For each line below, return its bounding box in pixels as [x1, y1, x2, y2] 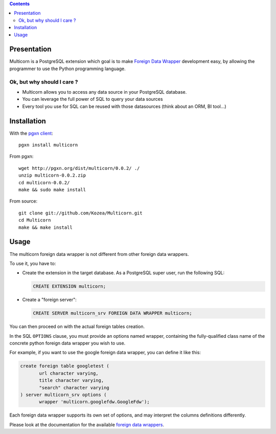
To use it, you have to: [9, 260, 56, 266]
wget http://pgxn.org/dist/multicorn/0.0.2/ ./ [18, 165, 140, 171]
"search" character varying [39, 384, 109, 390]
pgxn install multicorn [18, 142, 78, 148]
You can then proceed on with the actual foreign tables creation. [9, 323, 145, 330]
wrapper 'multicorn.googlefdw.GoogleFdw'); [39, 399, 150, 405]
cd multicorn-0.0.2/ [18, 180, 70, 185]
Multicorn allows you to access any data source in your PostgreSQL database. [22, 89, 187, 95]
